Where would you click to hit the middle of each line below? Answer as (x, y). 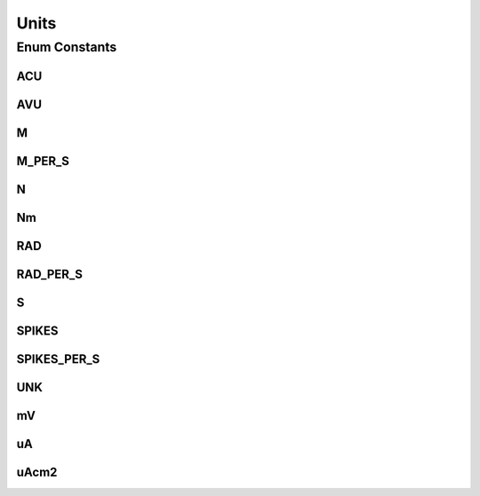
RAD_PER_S (50, 274)
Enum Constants (67, 47)
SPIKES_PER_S (58, 359)
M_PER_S (43, 161)
